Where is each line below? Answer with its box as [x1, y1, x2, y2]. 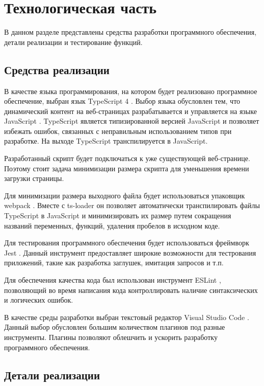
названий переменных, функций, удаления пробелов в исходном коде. [4, 220, 220, 231]
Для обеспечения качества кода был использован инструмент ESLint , [4, 275, 221, 285]
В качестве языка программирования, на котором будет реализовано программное [4, 85, 257, 96]
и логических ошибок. [4, 294, 73, 305]
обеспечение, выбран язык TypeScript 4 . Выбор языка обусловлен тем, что [4, 96, 241, 106]
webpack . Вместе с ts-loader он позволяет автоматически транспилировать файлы [4, 200, 260, 211]
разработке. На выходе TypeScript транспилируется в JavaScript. [4, 135, 208, 146]
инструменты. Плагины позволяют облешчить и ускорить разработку [4, 331, 218, 342]
